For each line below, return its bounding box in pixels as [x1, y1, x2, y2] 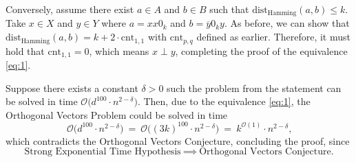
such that [209, 2, 249, 16]
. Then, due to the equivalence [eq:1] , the [137, 94, 311, 108]
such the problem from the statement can [167, 80, 342, 95]
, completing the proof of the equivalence [175, 43, 348, 58]
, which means [89, 43, 149, 58]
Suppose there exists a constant [6, 80, 138, 95]
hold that [6, 43, 45, 58]
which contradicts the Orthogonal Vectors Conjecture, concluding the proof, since [6, 133, 350, 148]
